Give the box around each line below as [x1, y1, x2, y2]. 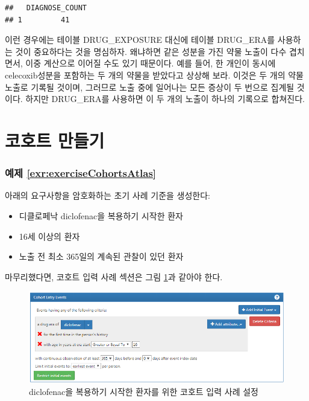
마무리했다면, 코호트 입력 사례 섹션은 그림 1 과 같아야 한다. [5, 270, 223, 283]
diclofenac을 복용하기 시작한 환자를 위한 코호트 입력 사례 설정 [29, 385, 258, 397]
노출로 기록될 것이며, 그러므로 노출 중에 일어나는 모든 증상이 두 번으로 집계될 [5, 80, 295, 93]
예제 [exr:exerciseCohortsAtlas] [5, 165, 157, 181]
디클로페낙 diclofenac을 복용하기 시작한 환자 [19, 209, 183, 222]
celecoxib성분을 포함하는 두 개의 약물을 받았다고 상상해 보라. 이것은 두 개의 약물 [5, 68, 304, 81]
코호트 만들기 [5, 127, 105, 152]
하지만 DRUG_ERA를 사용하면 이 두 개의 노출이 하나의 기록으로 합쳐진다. [25, 92, 305, 105]
